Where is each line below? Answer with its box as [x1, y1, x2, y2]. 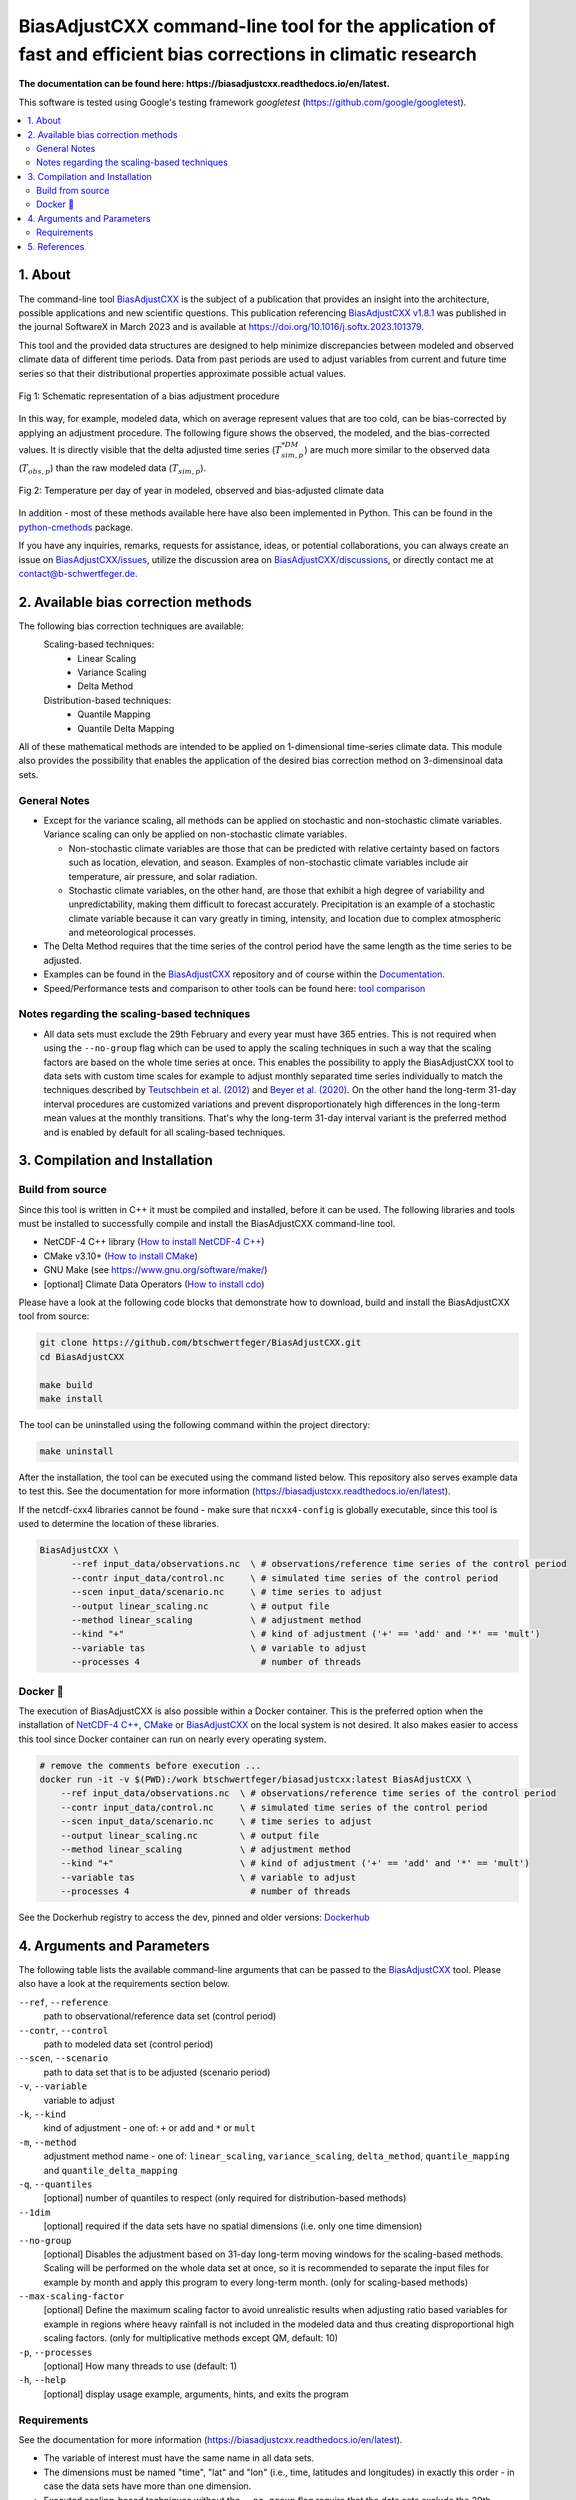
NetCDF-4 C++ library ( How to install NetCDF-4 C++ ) [43, 1236, 265, 1248]
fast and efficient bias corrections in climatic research [18, 43, 477, 65]
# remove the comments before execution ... [39, 1760, 262, 1771]
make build [39, 1379, 93, 1390]
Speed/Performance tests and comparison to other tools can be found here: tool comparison [43, 982, 426, 994]
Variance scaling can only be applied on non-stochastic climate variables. [43, 828, 348, 840]
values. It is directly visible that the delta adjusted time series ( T [18, 443, 282, 455]
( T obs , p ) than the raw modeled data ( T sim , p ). [18, 461, 207, 476]
